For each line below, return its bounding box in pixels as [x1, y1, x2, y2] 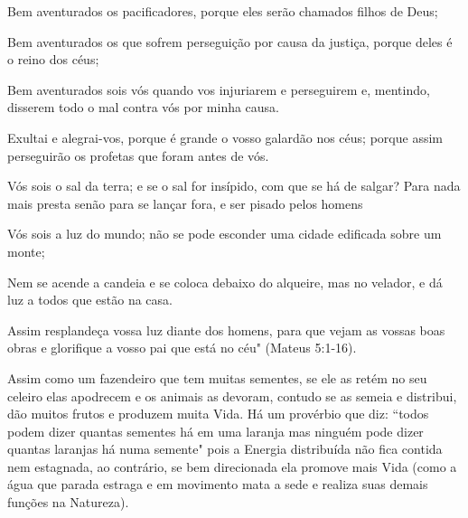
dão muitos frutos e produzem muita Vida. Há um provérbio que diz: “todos [7, 404, 429, 423]
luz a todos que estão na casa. [7, 290, 173, 309]
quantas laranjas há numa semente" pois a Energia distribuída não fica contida [7, 439, 443, 458]
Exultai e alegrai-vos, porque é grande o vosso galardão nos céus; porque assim [7, 127, 443, 146]
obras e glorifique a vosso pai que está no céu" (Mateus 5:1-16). [7, 338, 357, 357]
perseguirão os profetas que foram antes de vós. [7, 146, 269, 165]
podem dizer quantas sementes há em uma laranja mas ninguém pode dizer [7, 421, 424, 440]
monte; [7, 241, 45, 260]
